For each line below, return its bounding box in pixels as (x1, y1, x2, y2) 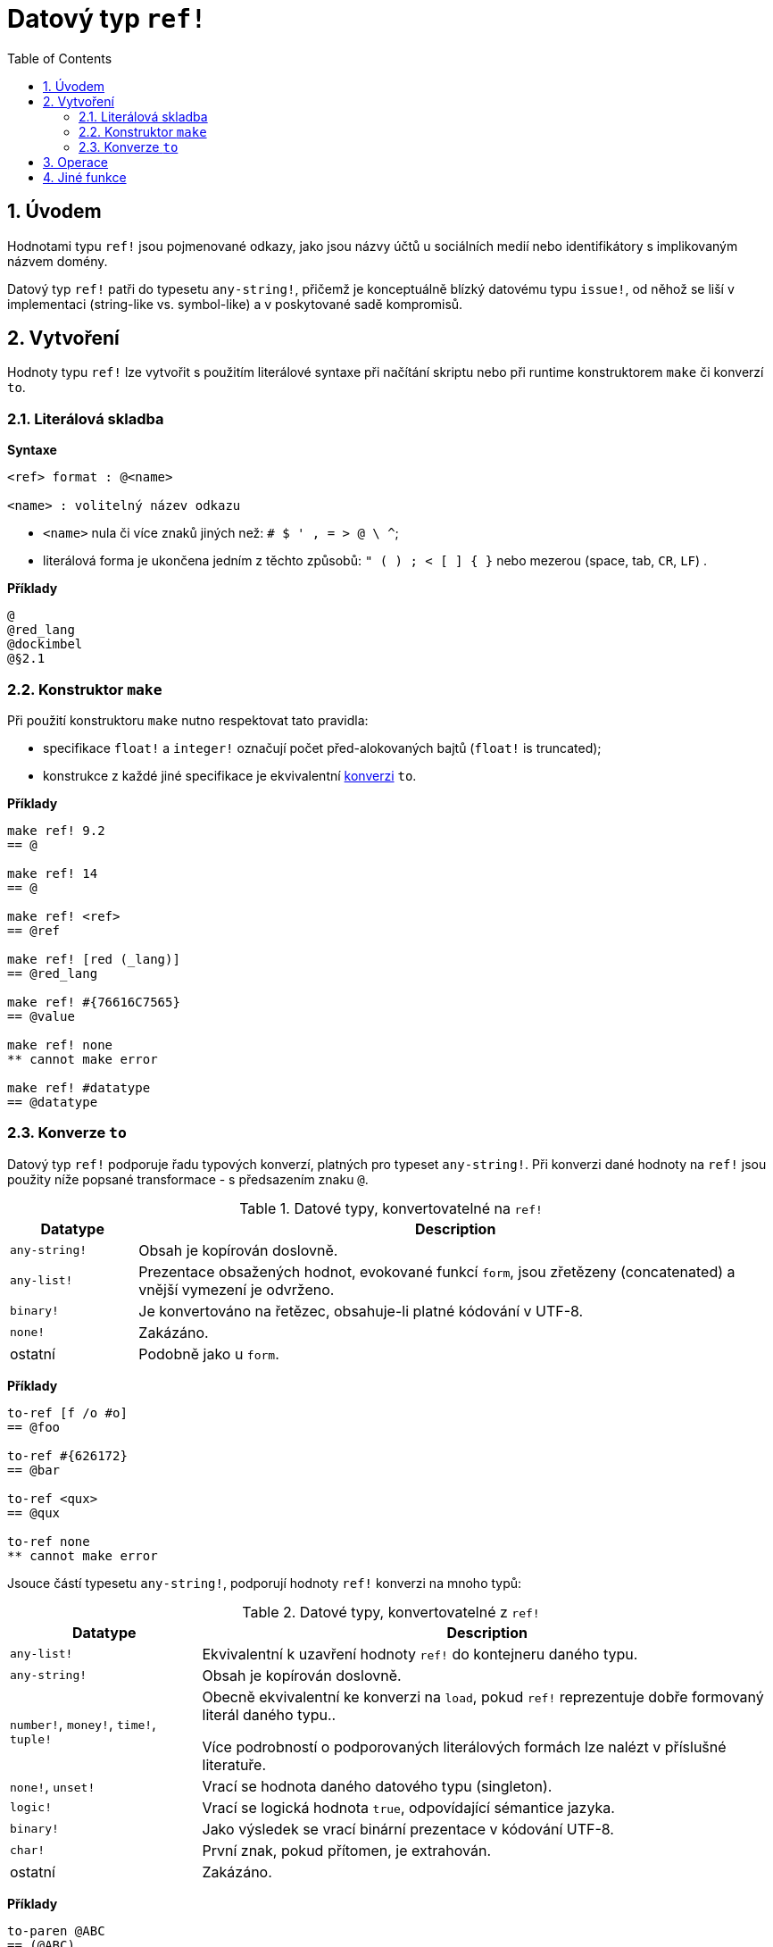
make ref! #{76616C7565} (7, 994, 180, 1009)
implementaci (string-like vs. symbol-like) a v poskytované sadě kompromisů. (7, 296, 463, 312)
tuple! (10, 1733, 52, 1747)
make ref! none (7, 1037, 113, 1052)
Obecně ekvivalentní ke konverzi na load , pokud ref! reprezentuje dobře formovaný (202, 1687, 764, 1706)
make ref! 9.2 (7, 823, 105, 838)
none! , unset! (10, 1776, 96, 1795)
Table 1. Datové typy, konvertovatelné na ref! (239, 1199, 543, 1217)
